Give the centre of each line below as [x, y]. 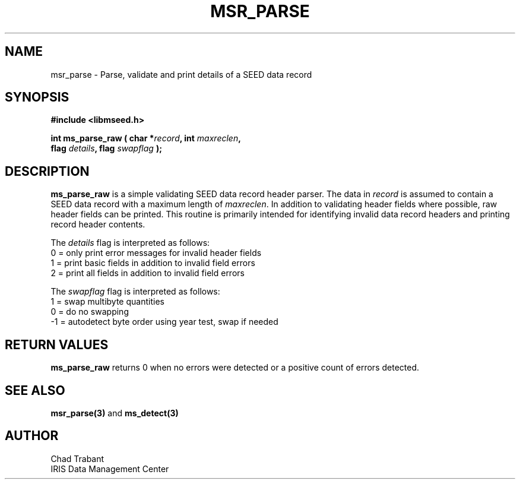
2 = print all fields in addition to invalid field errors [148, 273]
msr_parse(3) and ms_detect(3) [115, 413]
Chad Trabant [77, 458]
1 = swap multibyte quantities [107, 302]
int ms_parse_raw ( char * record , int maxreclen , [146, 138]
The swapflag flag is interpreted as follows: [135, 292]
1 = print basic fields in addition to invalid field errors [153, 263]
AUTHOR [32, 436]
